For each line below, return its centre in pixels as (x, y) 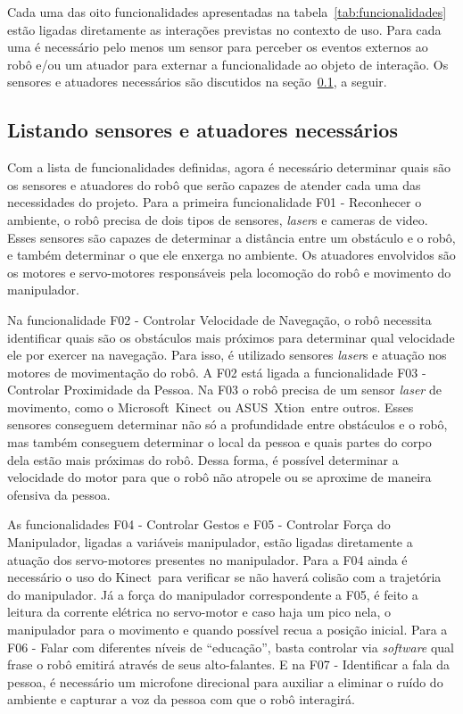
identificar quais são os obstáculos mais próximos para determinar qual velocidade (231, 337)
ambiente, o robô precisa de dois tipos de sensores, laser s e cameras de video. (218, 219)
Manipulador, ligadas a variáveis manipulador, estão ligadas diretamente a (210, 542)
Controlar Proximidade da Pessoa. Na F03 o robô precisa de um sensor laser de (224, 390)
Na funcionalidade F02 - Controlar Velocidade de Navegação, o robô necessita (219, 319)
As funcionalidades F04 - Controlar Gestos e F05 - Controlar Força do (199, 524)
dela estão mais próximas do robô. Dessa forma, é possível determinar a (203, 459)
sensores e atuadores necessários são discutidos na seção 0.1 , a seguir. (197, 82)
